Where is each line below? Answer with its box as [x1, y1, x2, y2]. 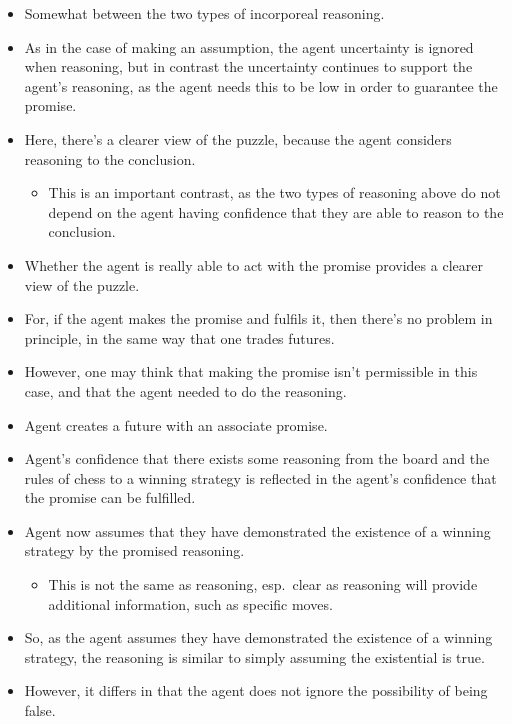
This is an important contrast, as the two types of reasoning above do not [48, 182, 501, 203]
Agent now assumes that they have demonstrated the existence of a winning [24, 520, 491, 541]
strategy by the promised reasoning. [24, 540, 245, 561]
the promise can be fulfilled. [24, 487, 196, 508]
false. [24, 700, 56, 721]
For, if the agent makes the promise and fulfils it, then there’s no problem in [24, 308, 493, 329]
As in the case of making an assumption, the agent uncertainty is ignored [24, 36, 474, 57]
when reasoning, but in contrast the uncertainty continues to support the [24, 56, 473, 77]
